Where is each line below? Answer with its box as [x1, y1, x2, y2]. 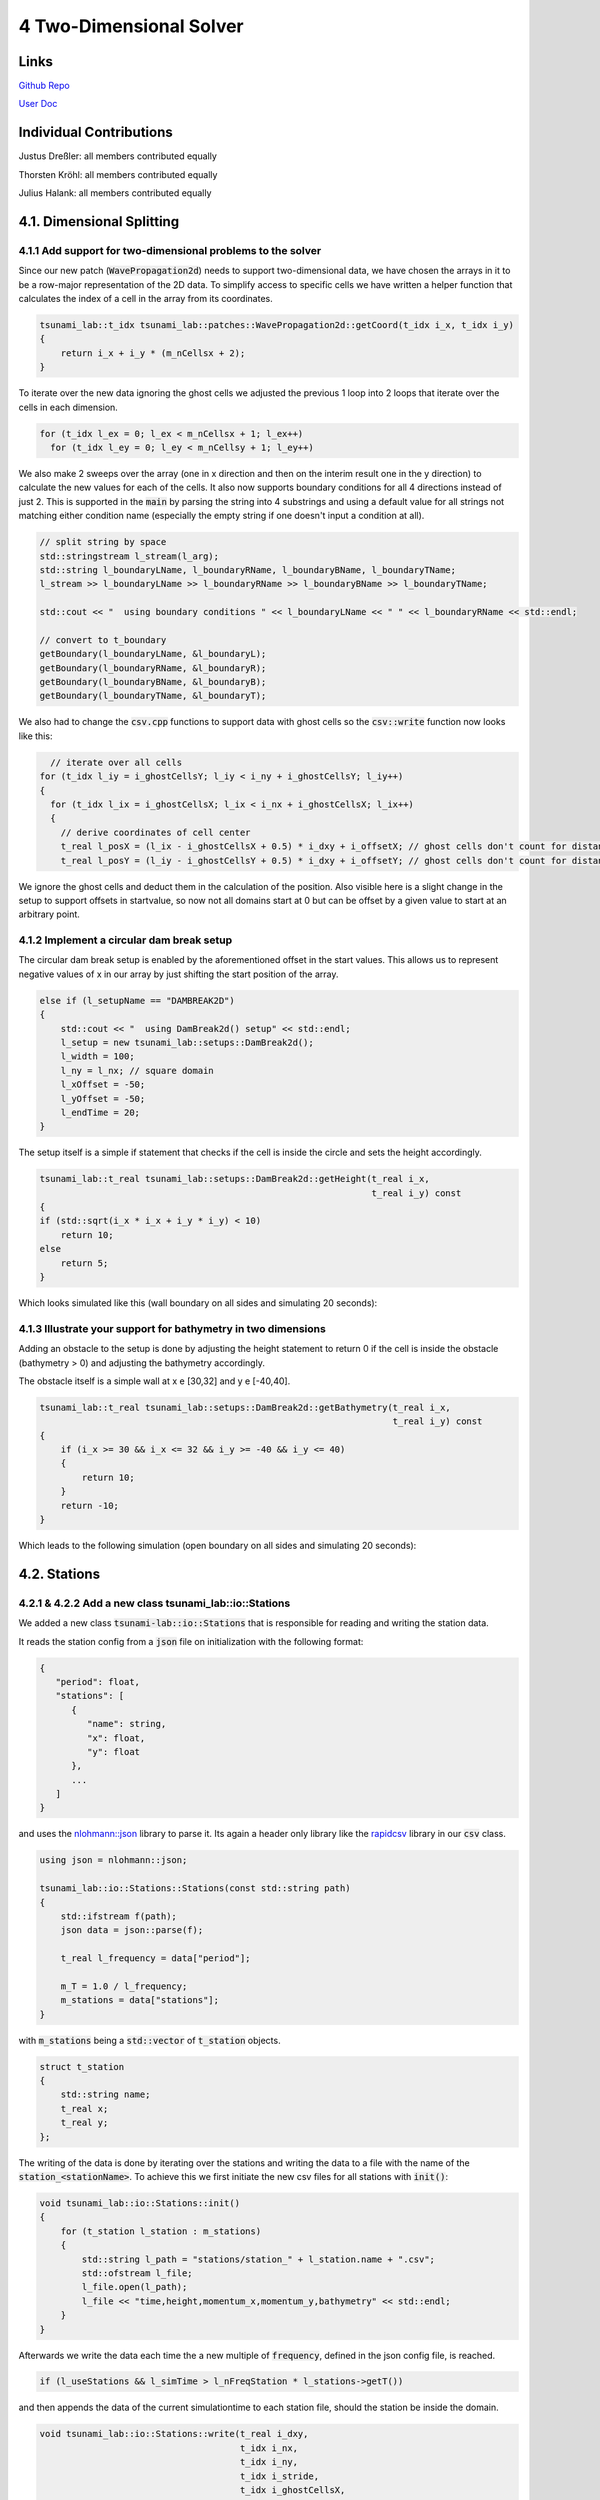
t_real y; [60, 2117, 109, 2129]
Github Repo [18, 80, 70, 92]
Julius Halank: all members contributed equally [18, 187, 212, 199]
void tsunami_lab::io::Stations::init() [39, 2198, 240, 2209]
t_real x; [60, 2103, 109, 2114]
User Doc [18, 98, 58, 110]
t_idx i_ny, [239, 2456, 299, 2468]
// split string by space [39, 536, 167, 548]
